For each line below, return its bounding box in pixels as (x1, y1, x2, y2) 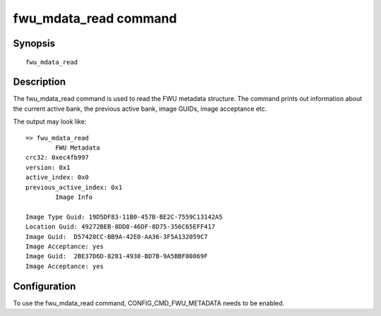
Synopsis (13, 37, 56, 49)
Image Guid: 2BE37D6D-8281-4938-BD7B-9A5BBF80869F (25, 253, 208, 260)
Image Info (55, 193, 93, 201)
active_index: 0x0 (25, 174, 90, 181)
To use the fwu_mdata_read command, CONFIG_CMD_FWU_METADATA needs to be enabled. (13, 298, 285, 307)
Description (13, 76, 66, 88)
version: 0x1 (25, 163, 71, 171)
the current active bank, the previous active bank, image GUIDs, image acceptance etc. (13, 104, 267, 113)
